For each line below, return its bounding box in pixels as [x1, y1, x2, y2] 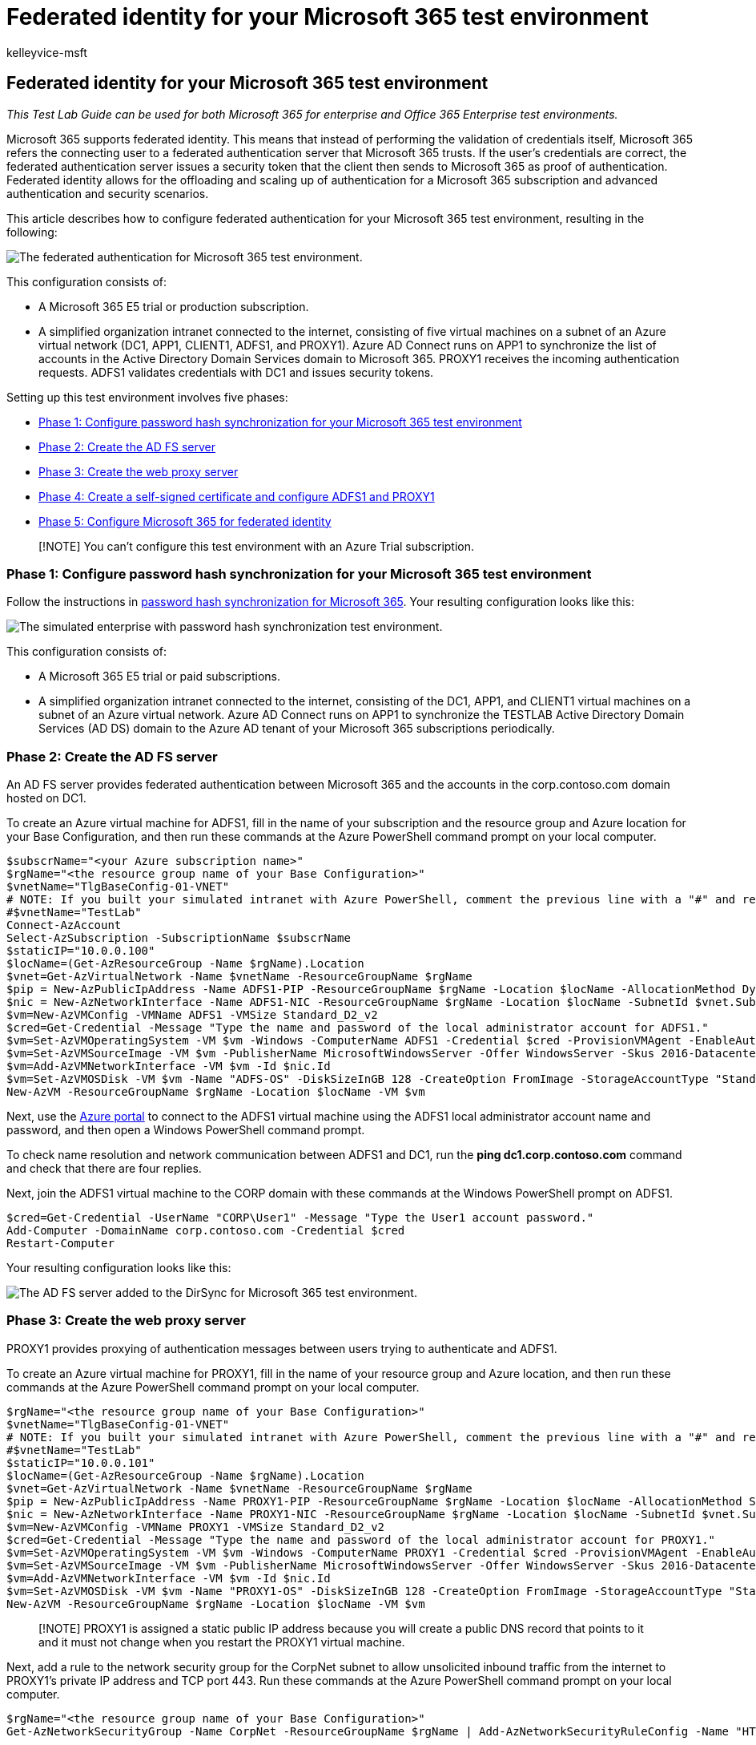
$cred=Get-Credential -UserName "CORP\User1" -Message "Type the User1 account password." [6, 1211, 594, 1225]
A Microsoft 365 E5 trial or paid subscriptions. [38, 669, 280, 684]
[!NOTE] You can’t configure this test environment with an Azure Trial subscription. [38, 539, 475, 553]
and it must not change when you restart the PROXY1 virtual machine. [38, 1634, 405, 1649]
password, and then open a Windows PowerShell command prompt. [6, 1123, 365, 1137]
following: [6, 224, 58, 239]
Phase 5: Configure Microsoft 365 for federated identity [38, 514, 332, 528]
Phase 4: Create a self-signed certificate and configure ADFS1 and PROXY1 [38, 489, 435, 503]
